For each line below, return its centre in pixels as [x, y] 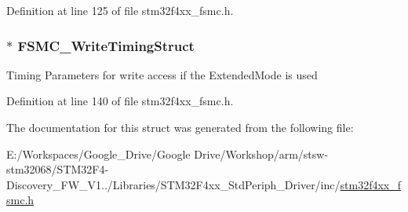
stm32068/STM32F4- [58, 169]
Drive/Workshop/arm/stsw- [261, 154]
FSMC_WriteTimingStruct [106, 45]
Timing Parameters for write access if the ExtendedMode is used [162, 74]
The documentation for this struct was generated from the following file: [180, 127]
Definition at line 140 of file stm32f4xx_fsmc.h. [120, 101]
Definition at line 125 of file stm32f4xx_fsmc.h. [120, 10]
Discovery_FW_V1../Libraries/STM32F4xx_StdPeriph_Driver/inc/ [173, 184]
